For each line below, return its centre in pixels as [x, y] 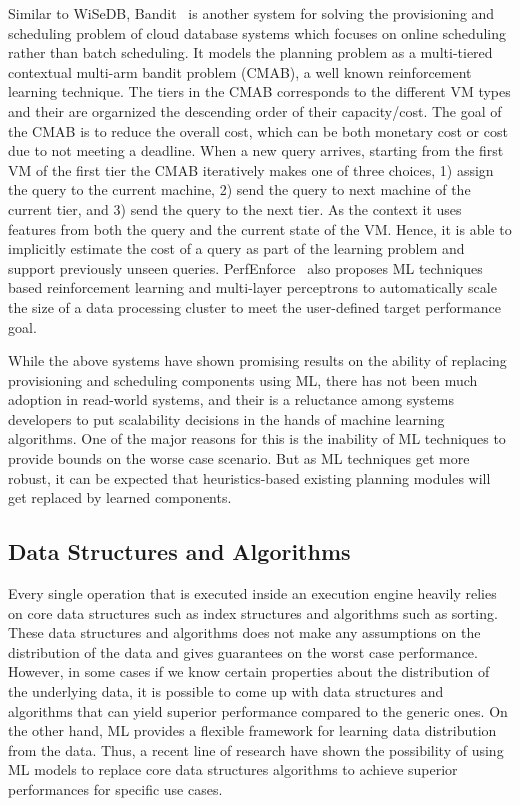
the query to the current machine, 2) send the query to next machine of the [239, 189]
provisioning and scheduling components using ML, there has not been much [243, 379]
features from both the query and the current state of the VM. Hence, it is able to [260, 228]
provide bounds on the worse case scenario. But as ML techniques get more [239, 458]
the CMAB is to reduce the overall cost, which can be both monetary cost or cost [258, 130]
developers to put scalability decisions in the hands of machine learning [226, 418]
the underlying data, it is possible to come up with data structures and [226, 691]
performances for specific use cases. [115, 788]
